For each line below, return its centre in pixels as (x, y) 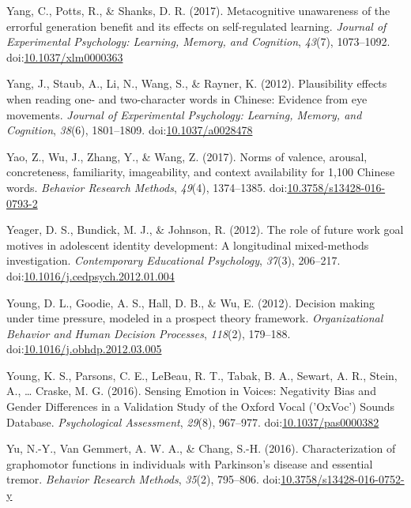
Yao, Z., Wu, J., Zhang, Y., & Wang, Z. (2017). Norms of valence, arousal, (187, 156)
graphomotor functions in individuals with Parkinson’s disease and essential (190, 463)
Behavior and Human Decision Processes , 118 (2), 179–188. (149, 333)
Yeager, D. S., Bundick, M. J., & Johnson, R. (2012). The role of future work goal (205, 230)
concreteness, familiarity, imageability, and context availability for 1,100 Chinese (201, 172)
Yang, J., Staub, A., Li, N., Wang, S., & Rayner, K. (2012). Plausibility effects (197, 83)
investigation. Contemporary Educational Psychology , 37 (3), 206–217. (173, 260)
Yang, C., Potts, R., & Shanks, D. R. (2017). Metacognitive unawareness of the (198, 10)
